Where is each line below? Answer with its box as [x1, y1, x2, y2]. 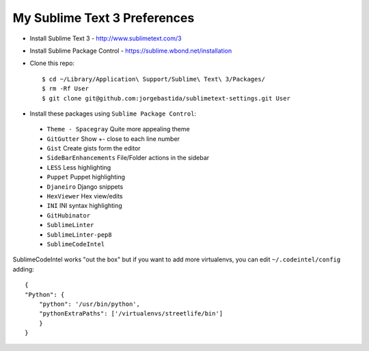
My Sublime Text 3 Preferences [12, 10, 195, 25]
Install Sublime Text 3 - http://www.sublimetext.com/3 [29, 34, 182, 42]
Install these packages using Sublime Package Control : [29, 109, 197, 118]
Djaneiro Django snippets [46, 182, 124, 191]
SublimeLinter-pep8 [46, 231, 112, 239]
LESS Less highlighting [46, 163, 111, 171]
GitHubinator [46, 211, 91, 219]
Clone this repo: [29, 59, 75, 68]
